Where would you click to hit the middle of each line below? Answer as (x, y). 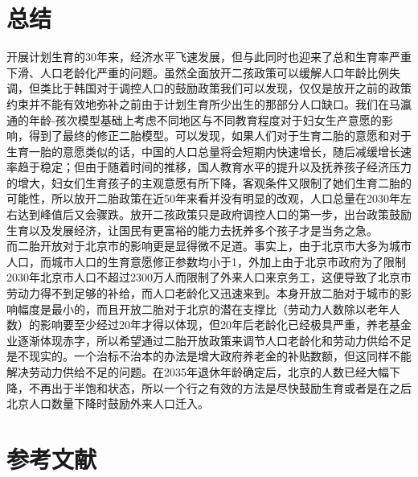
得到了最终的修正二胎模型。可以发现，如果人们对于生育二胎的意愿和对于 (220, 136)
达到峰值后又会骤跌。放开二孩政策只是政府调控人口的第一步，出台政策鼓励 (214, 214)
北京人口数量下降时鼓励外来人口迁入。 (108, 403)
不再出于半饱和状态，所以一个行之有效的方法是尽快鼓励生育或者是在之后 (220, 387)
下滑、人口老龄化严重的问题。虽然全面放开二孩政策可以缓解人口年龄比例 (198, 72)
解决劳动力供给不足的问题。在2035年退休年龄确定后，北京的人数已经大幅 (198, 372)
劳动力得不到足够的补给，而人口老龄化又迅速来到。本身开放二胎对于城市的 (203, 293)
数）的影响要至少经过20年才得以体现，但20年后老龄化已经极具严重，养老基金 (209, 325)
